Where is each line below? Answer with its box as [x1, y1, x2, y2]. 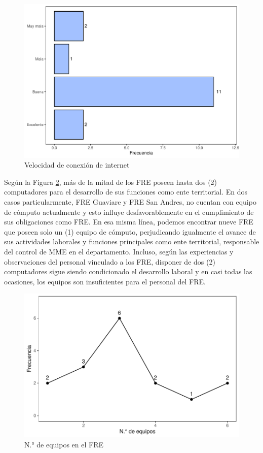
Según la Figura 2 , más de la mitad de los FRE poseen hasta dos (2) [4, 176, 217, 187]
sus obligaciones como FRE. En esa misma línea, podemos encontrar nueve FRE [4, 216, 253, 227]
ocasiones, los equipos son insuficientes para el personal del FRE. [4, 276, 206, 286]
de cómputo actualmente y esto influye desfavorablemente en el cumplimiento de [4, 206, 254, 217]
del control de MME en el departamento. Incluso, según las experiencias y [4, 246, 234, 257]
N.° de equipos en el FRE [24, 439, 104, 449]
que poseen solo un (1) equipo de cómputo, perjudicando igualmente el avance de [4, 226, 256, 237]
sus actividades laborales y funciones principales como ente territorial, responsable [4, 236, 259, 247]
